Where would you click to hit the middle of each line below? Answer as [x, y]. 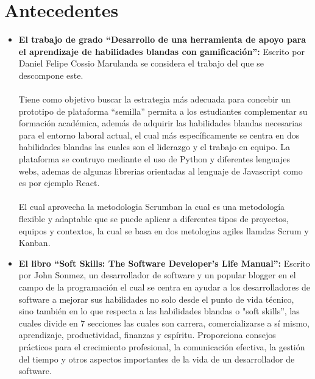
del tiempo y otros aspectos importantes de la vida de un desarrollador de [157, 359]
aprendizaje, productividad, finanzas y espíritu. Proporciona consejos [147, 335]
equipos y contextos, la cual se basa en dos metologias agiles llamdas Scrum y [164, 230]
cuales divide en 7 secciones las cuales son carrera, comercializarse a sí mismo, [164, 323]
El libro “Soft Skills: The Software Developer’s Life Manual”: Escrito [164, 263]
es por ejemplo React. [59, 183]
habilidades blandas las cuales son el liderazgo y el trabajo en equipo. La [154, 147]
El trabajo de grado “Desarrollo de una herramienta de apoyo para [162, 39]
